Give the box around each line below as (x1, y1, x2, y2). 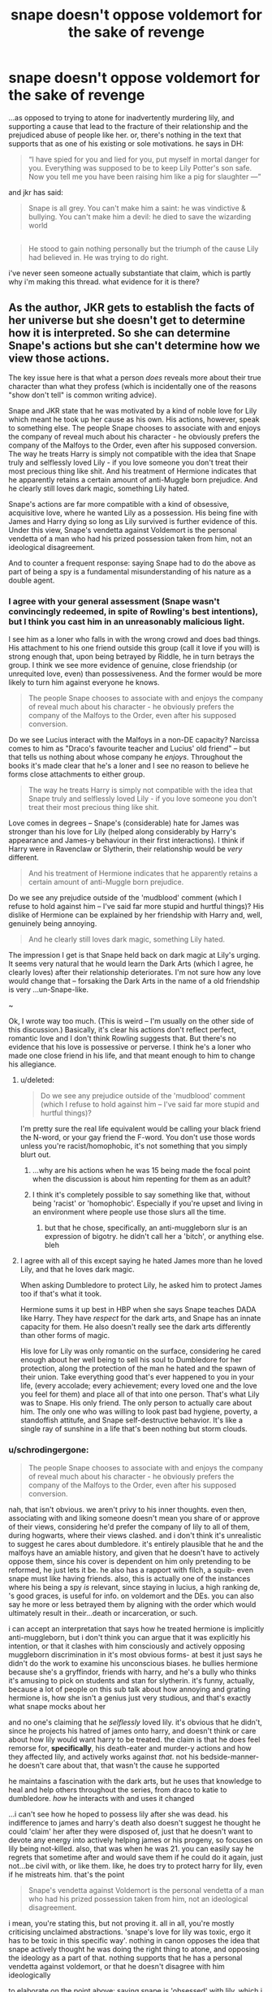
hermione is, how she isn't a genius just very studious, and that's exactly (8, 1692, 252, 1703)
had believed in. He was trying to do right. (28, 253, 169, 262)
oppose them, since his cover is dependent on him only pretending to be (8, 1556, 252, 1565)
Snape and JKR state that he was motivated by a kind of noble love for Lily (8, 406, 257, 416)
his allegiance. (8, 1059, 57, 1069)
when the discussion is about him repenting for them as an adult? (32, 1174, 252, 1184)
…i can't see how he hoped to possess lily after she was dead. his (8, 1809, 229, 1819)
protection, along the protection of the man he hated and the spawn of (19, 1363, 256, 1374)
